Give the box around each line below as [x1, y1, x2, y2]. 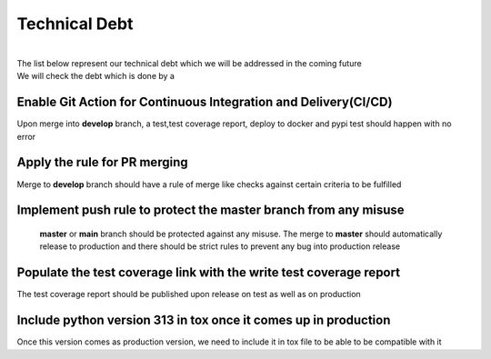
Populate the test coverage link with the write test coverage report [16, 264, 400, 281]
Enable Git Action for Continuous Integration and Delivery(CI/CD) [16, 95, 393, 110]
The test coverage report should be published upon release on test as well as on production [16, 289, 361, 300]
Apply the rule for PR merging [16, 155, 188, 170]
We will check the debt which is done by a [16, 71, 175, 82]
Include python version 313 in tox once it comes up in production [16, 313, 391, 328]
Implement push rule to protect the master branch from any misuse [16, 203, 405, 218]
